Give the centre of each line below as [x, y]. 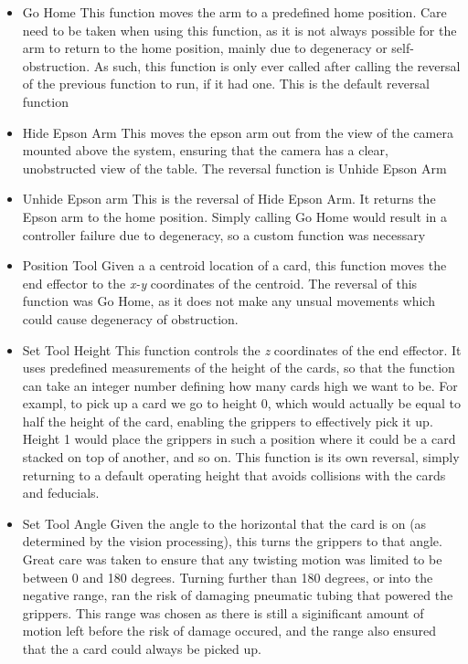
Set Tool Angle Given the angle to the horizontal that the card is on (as [224, 523]
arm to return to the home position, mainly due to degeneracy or [205, 48]
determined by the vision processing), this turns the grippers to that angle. [232, 541]
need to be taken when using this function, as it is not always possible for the [239, 30]
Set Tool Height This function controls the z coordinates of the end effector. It [242, 349]
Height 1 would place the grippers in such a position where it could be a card [239, 439]
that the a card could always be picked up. [142, 648]
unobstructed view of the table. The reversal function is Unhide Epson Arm [234, 168]
